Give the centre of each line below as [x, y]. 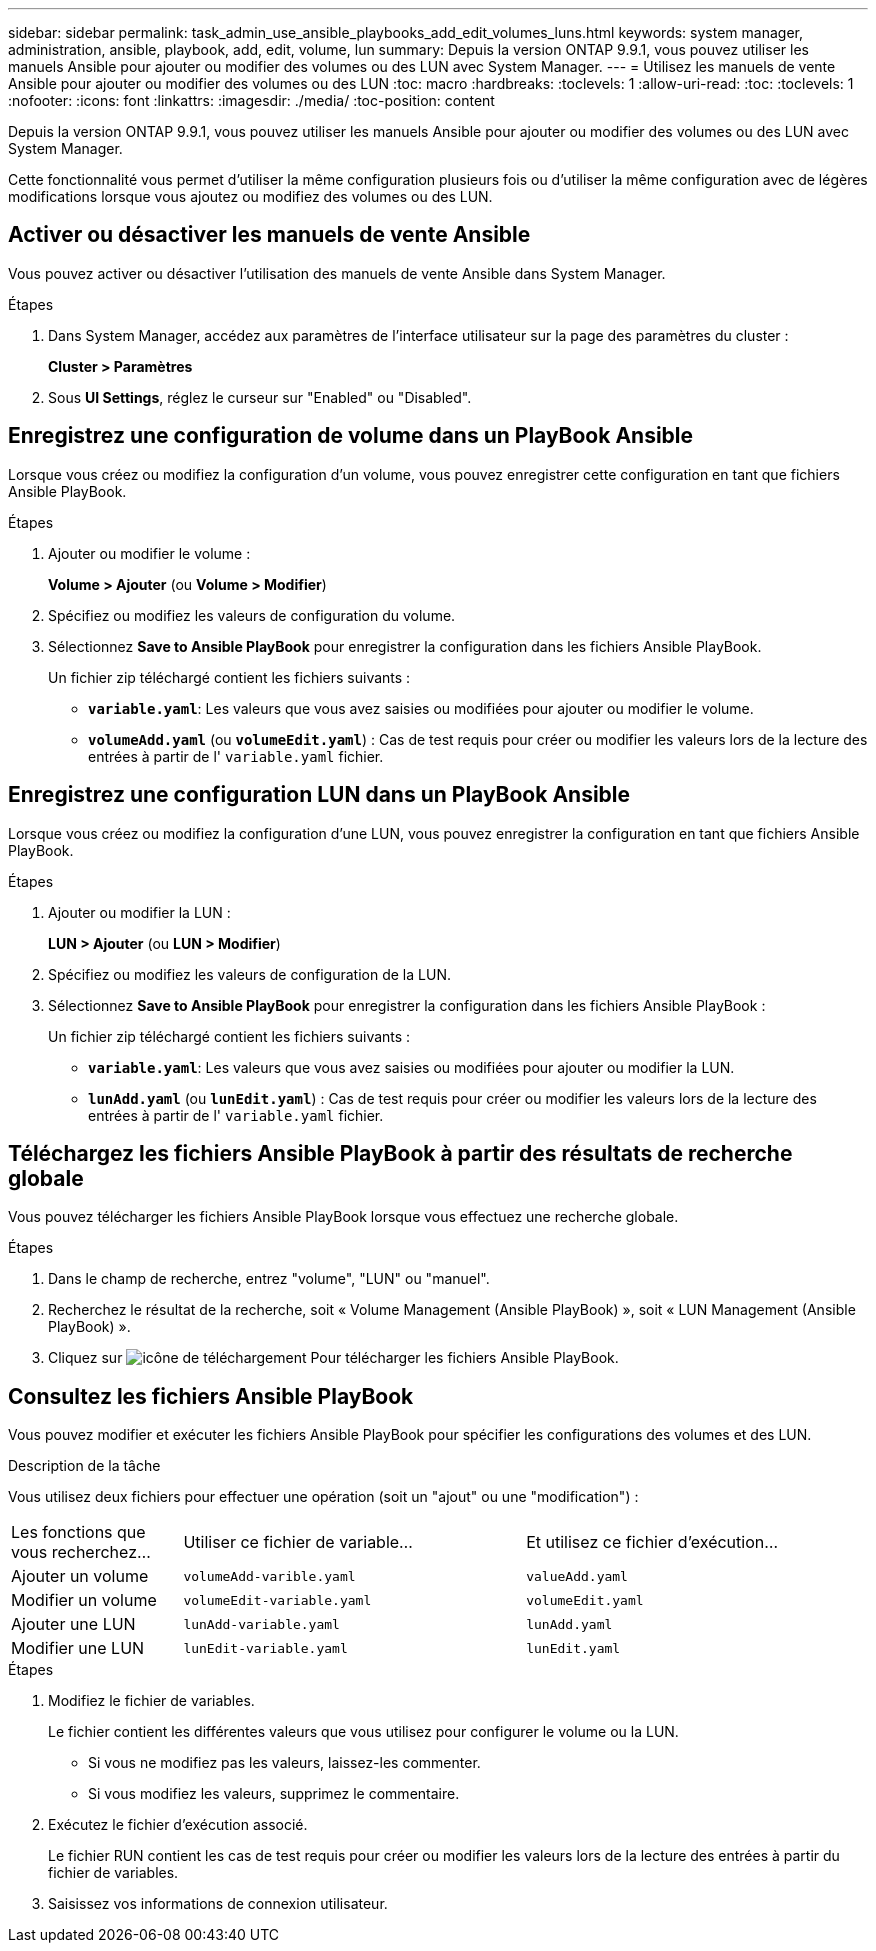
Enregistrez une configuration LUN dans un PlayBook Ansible [319, 795]
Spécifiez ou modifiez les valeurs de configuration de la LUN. [249, 974]
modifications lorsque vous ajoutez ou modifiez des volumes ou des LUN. [250, 196]
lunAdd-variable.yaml [261, 1624]
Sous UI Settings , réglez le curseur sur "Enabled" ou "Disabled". [260, 397]
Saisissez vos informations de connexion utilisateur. [218, 1904]
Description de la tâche [84, 1466]
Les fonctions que [78, 1532]
